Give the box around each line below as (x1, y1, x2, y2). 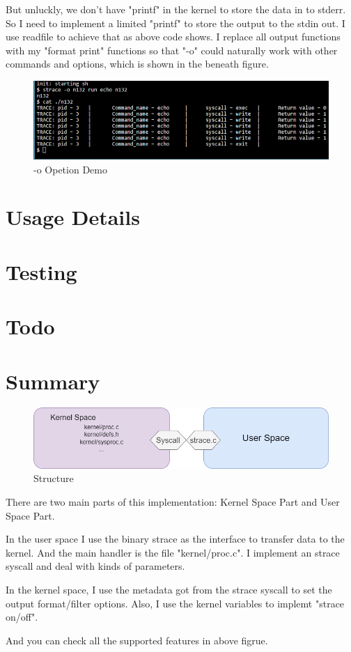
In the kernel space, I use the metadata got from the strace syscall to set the (6, 582, 332, 596)
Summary (6, 366, 100, 395)
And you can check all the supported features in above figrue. (6, 632, 268, 647)
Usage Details (6, 203, 140, 231)
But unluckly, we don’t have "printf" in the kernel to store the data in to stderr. (6, 2, 346, 16)
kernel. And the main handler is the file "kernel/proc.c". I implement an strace (6, 545, 340, 559)
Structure (33, 471, 74, 486)
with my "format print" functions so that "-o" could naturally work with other (6, 42, 338, 57)
